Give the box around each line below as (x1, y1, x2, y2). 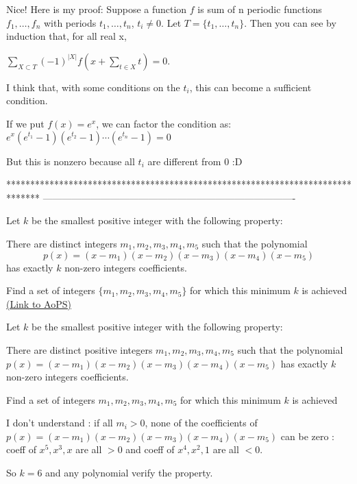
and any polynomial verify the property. (45, 465, 213, 480)
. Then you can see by (244, 15, 336, 29)
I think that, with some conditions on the (6, 80, 180, 94)
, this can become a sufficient (189, 80, 312, 94)
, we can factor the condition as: (96, 116, 232, 130)
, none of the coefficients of (145, 415, 258, 430)
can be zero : (280, 428, 335, 443)
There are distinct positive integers (6, 342, 153, 356)
